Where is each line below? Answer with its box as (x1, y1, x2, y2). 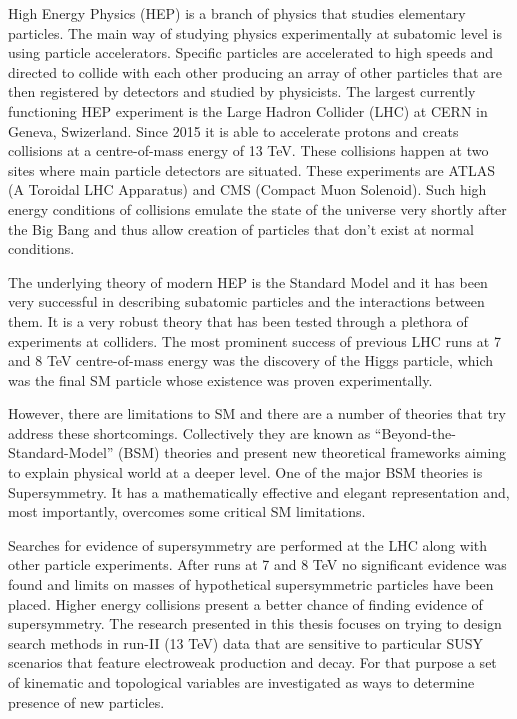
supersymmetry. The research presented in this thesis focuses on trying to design (8, 613, 502, 634)
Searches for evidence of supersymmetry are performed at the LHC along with (8, 534, 488, 555)
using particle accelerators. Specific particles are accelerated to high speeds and (8, 42, 494, 63)
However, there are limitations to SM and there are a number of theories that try (8, 403, 506, 424)
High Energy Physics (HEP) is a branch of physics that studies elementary (8, 3, 466, 23)
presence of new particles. (8, 691, 165, 712)
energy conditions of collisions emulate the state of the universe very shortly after (8, 198, 507, 219)
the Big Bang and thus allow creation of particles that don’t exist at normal (8, 218, 474, 239)
